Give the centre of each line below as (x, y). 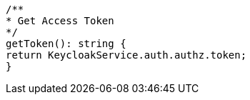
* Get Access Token (60, 21)
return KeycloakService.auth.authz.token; (126, 55)
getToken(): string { (66, 44)
